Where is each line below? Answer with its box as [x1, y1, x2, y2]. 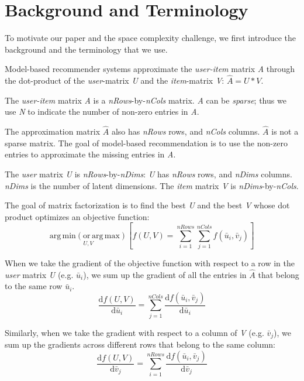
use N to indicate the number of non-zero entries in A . [5, 105, 199, 118]
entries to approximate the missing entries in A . [5, 148, 176, 160]
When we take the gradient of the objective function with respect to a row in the [5, 256, 295, 269]
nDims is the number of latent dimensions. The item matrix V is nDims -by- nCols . [5, 179, 299, 191]
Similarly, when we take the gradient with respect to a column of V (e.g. [5, 326, 264, 338]
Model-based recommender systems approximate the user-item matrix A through [5, 63, 295, 75]
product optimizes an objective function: [5, 210, 150, 222]
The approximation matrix [5, 125, 101, 138]
